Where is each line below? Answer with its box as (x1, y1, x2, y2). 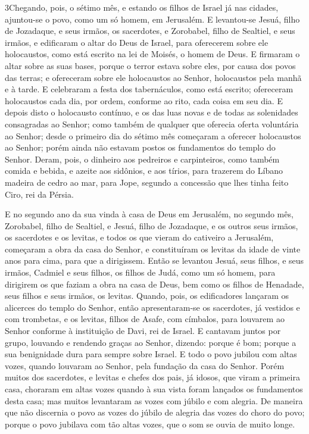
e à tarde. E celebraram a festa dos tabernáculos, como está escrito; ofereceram (5, 83, 294, 95)
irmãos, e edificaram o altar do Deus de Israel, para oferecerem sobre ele (5, 36, 269, 48)
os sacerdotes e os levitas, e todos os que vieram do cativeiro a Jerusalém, (5, 231, 274, 243)
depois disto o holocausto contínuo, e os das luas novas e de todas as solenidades (5, 106, 298, 118)
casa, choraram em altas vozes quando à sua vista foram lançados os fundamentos (5, 383, 303, 395)
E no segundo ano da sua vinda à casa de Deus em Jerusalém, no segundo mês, (5, 208, 294, 220)
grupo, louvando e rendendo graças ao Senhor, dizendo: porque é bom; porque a (5, 336, 296, 348)
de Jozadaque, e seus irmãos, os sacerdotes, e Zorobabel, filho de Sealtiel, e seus (5, 24, 295, 37)
